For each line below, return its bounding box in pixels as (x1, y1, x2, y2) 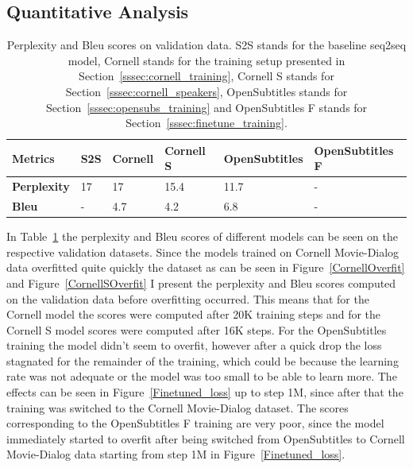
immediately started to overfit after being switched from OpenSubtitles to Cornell (6, 430, 405, 447)
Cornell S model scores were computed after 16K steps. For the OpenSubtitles (6, 321, 387, 338)
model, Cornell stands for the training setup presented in (68, 52, 345, 68)
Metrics (12, 149, 55, 166)
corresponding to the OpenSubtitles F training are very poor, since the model (6, 415, 384, 431)
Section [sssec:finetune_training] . (125, 114, 288, 131)
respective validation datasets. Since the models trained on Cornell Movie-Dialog (6, 243, 399, 260)
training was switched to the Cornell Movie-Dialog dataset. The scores (6, 399, 349, 416)
